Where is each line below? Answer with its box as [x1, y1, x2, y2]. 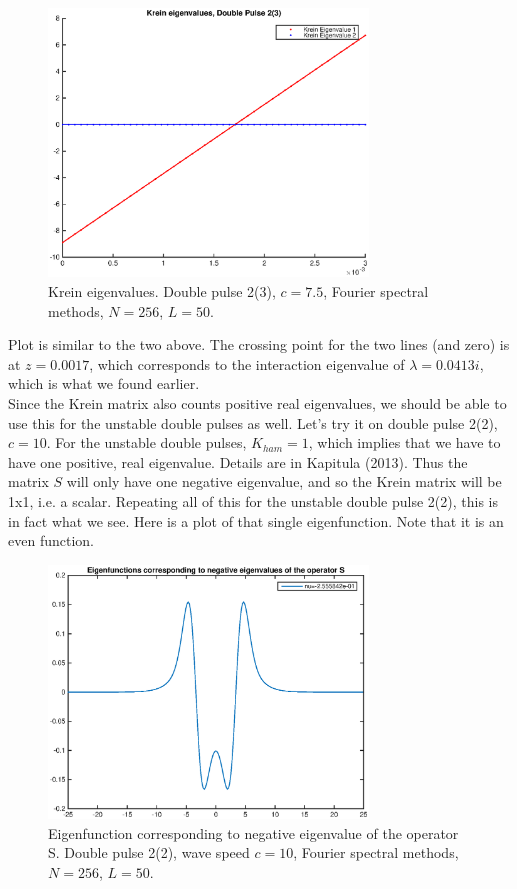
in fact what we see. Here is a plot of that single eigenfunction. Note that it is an [8, 510, 504, 531]
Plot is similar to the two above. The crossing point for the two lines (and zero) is [8, 334, 510, 355]
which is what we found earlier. [8, 373, 200, 394]
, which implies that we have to [308, 432, 501, 453]
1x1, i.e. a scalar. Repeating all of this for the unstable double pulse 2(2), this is [8, 491, 498, 512]
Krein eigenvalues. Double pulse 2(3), [48, 281, 276, 302]
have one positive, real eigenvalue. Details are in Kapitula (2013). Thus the [8, 451, 468, 472]
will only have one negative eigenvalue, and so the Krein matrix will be [66, 471, 502, 492]
